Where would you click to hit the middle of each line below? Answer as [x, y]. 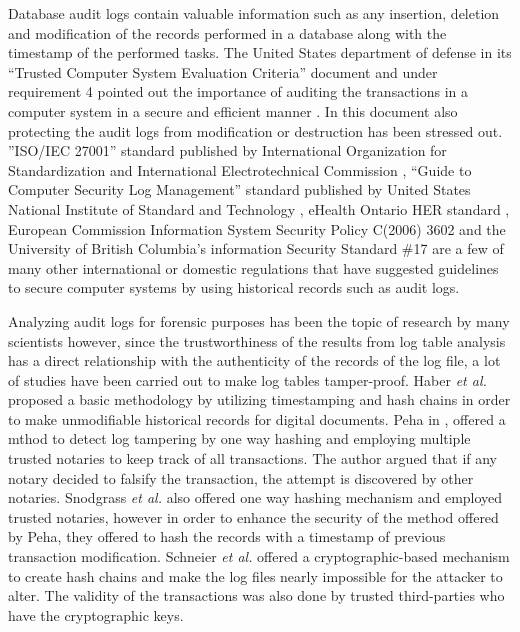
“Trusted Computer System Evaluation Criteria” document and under [223, 71]
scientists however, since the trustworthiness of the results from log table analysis [257, 340]
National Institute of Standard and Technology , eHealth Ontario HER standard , [259, 208]
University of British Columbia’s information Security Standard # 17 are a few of [256, 248]
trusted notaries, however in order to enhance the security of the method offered [253, 516]
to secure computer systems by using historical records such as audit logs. [234, 287]
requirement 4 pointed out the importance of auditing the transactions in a [238, 91]
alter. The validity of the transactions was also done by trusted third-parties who [256, 595]
